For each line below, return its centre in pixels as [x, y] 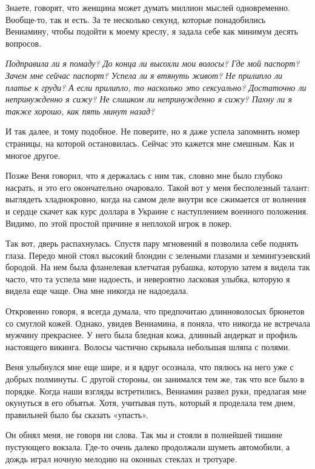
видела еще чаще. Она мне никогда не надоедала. [97, 291]
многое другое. [33, 155]
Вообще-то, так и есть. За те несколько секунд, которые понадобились [136, 19]
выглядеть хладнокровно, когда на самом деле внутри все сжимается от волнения [156, 199]
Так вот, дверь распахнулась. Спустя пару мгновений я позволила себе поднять [152, 243]
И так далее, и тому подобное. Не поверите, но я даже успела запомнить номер [153, 131]
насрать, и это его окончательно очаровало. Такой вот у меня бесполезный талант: [157, 187]
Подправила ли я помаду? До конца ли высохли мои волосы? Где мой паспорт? [153, 63]
